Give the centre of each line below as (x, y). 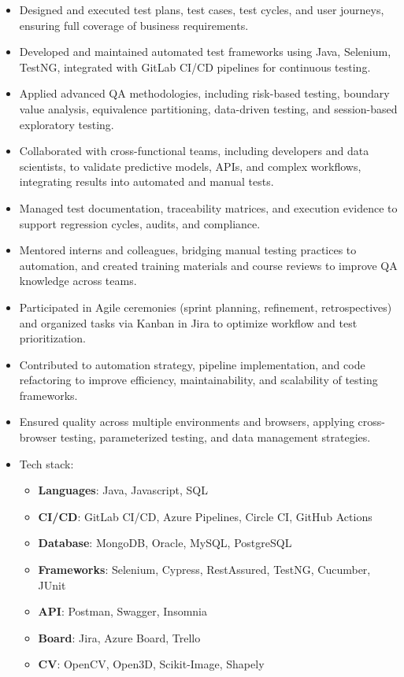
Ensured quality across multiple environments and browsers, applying (187, 422)
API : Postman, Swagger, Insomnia (122, 611)
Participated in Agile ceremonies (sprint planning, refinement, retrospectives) (206, 307)
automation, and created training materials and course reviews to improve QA (208, 265)
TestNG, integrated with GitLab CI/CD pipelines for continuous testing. (195, 67)
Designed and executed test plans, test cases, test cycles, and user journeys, (202, 9)
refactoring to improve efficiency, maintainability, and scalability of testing (198, 380)
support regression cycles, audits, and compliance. (140, 223)
